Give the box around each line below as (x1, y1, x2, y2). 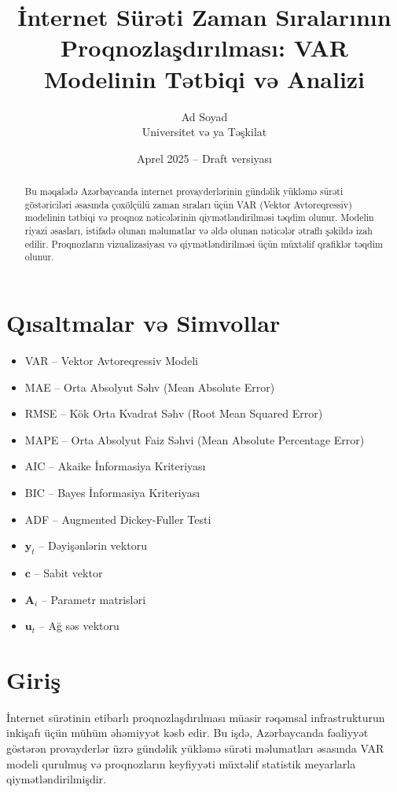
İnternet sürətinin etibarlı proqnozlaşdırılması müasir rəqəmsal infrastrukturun (6, 709, 385, 725)
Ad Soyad (181, 108, 228, 124)
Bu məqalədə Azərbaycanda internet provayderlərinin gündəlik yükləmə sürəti (24, 185, 344, 198)
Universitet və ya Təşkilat (142, 123, 267, 140)
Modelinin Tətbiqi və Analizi (43, 62, 366, 94)
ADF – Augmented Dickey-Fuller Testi (24, 510, 211, 527)
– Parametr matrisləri (41, 591, 146, 607)
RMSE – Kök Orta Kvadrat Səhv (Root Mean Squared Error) (24, 405, 323, 422)
